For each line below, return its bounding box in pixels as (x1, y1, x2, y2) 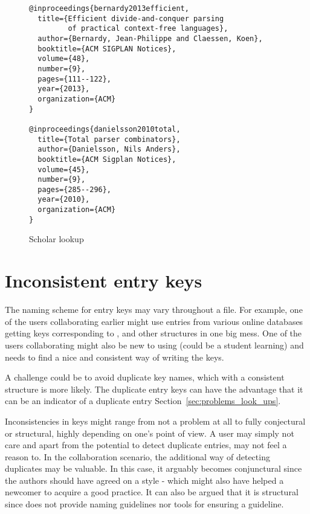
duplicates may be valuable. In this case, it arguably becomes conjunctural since (5, 462, 302, 475)
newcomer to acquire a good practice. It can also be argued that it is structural (5, 486, 299, 498)
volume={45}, (37, 165, 90, 174)
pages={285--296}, (37, 185, 112, 194)
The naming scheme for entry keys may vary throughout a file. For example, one (5, 303, 303, 316)
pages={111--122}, (37, 74, 112, 83)
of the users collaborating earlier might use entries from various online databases (5, 315, 303, 327)
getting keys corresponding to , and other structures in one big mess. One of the (5, 327, 302, 339)
